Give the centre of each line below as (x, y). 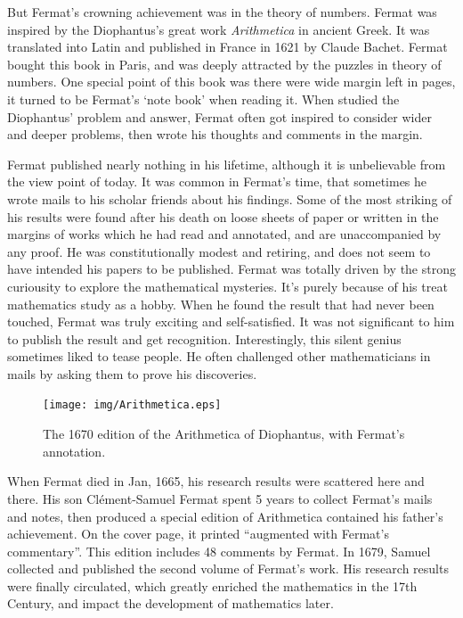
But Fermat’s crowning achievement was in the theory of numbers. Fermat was (222, 12)
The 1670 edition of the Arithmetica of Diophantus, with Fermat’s (224, 434)
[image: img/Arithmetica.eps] (132, 405)
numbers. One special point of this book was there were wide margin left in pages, (231, 82)
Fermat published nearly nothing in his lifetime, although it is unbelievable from (227, 164)
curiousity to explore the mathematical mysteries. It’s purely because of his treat (227, 286)
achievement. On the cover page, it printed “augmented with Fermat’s (198, 534)
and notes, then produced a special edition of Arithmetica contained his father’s (225, 516)
